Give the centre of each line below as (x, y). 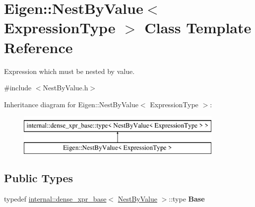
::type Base (187, 198)
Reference (38, 47)
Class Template (198, 28)
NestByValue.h (65, 88)
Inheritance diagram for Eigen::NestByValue (71, 104)
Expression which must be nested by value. (69, 71)
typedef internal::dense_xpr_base (55, 198)
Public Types (39, 177)
